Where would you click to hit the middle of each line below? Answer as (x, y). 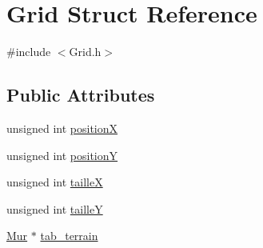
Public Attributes (81, 95)
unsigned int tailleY (55, 208)
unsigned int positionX (62, 128)
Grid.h (85, 52)
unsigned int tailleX (55, 182)
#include (29, 52)
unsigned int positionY (62, 155)
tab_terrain (69, 236)
